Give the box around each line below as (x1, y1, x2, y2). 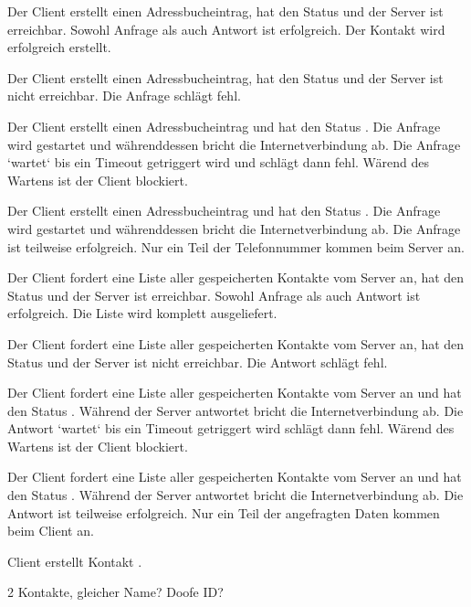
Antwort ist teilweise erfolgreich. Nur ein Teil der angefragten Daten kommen (7, 503, 440, 522)
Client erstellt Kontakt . (7, 551, 142, 570)
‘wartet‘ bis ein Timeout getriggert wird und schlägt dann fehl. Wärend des (7, 153, 430, 172)
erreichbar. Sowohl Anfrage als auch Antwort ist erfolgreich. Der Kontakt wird (7, 19, 445, 38)
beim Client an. (7, 521, 94, 540)
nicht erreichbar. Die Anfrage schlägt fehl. (7, 86, 241, 105)
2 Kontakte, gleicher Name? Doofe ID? (7, 582, 224, 602)
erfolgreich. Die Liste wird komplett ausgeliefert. (7, 303, 277, 323)
